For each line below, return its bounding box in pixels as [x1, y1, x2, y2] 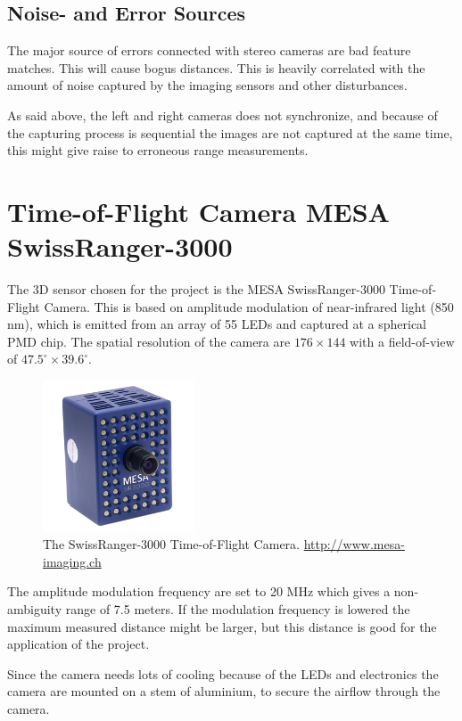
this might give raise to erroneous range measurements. [7, 141, 309, 160]
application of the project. [7, 635, 150, 653]
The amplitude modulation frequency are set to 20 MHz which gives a [7, 582, 391, 601]
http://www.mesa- [303, 535, 405, 553]
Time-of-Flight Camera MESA [7, 193, 390, 229]
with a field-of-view [350, 332, 455, 350]
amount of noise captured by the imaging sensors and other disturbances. [7, 76, 408, 94]
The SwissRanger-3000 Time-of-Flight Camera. [43, 535, 300, 553]
